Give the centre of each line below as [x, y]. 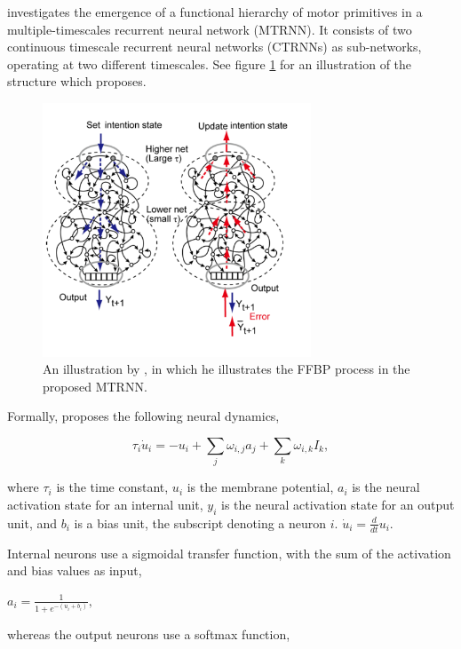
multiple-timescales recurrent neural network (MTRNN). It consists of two [210, 29]
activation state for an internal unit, [105, 504]
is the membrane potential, [260, 487]
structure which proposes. [77, 81]
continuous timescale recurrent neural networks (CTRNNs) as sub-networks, [215, 47]
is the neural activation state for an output [338, 504]
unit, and [32, 522]
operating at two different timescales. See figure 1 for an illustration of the [210, 63]
